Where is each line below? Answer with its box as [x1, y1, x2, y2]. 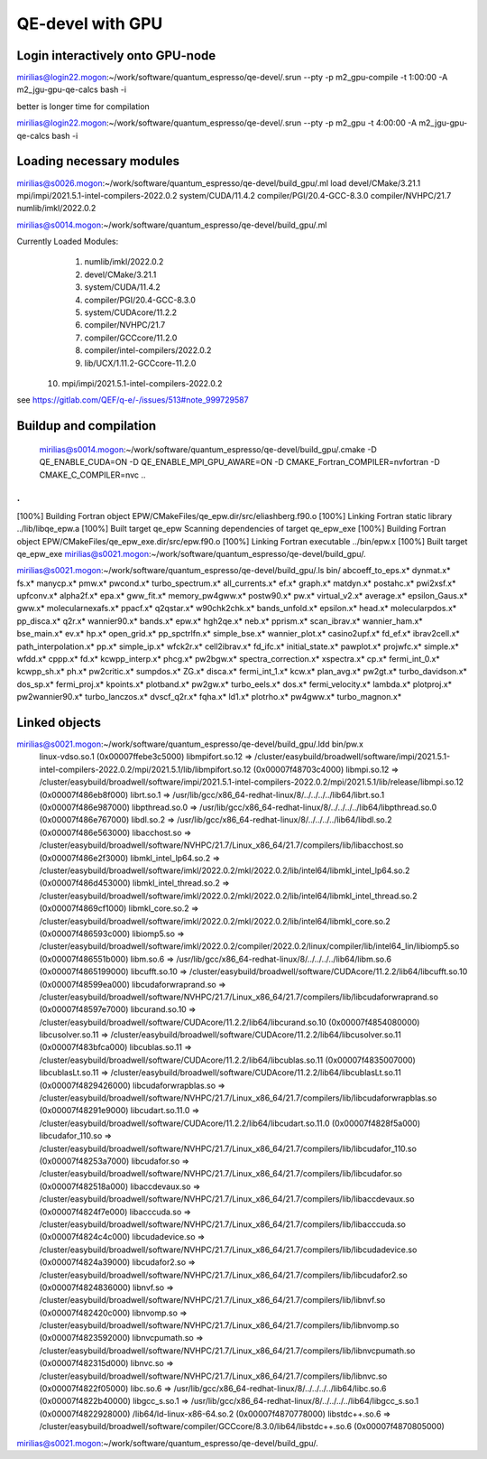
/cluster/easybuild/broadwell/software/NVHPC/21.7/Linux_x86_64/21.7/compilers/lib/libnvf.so [39, 1295, 386, 1306]
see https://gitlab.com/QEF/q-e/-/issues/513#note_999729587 [16, 395, 249, 405]
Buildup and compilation [16, 418, 157, 433]
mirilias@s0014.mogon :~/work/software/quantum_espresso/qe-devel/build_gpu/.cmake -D [39, 443, 378, 455]
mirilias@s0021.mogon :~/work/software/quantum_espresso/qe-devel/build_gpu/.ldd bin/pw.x [16, 739, 364, 749]
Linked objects [16, 715, 102, 730]
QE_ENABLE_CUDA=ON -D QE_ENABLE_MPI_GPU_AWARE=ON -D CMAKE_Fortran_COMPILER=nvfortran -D [39, 457, 441, 468]
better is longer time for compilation [16, 100, 151, 112]
